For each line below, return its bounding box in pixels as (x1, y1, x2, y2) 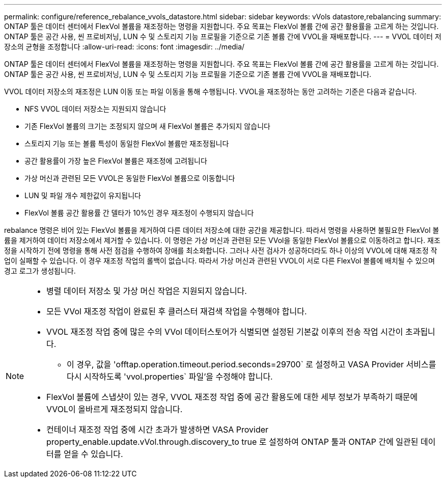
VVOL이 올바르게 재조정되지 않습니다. (46, 404, 183, 414)
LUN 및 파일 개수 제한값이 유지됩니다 (24, 191, 141, 200)
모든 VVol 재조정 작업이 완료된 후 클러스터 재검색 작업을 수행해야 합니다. (46, 306, 307, 316)
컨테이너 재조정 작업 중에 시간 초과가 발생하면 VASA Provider (46, 424, 269, 435)
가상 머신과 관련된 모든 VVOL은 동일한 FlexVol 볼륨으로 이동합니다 (24, 174, 235, 182)
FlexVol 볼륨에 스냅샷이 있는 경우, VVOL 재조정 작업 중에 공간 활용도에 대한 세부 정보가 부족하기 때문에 (46, 392, 418, 402)
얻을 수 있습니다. (64, 449, 123, 459)
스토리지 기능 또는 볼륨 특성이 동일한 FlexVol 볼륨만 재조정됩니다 (24, 139, 229, 148)
